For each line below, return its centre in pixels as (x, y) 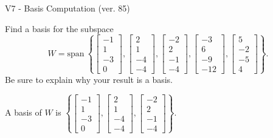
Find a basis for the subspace (59, 28)
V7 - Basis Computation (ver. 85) (67, 8)
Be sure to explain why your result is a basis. (89, 79)
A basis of (23, 112)
